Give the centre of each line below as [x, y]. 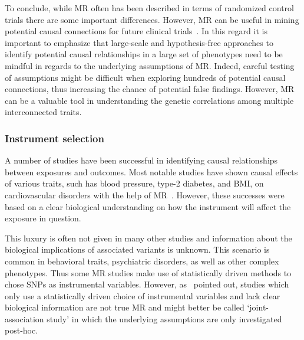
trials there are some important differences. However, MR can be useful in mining [152, 19]
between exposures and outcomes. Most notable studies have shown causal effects [151, 171]
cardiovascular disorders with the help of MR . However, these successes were [145, 194]
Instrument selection [54, 138]
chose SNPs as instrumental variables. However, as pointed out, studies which [147, 284]
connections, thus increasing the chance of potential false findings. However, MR [150, 89]
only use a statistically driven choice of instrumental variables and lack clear [143, 295]
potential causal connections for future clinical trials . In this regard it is [136, 31]
